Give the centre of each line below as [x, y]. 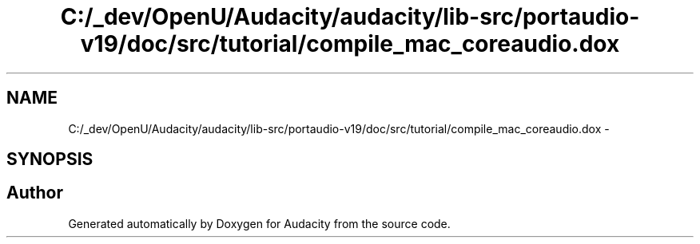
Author [35, 193]
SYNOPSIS [50, 159]
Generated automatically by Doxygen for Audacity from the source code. [259, 223]
